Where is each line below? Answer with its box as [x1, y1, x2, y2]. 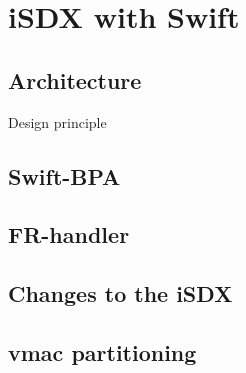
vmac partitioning [8, 336, 197, 367]
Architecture [8, 64, 142, 95]
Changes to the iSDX [8, 278, 233, 309]
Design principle [8, 111, 107, 132]
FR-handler [8, 219, 130, 250]
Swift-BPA [8, 160, 121, 191]
